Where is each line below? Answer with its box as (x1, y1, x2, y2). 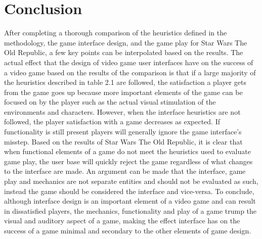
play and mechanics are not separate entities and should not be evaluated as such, (4, 176, 258, 186)
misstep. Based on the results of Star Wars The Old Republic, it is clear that (4, 136, 243, 147)
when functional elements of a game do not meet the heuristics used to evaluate (4, 146, 251, 157)
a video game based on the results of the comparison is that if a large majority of (4, 67, 256, 77)
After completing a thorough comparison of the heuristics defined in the (4, 27, 227, 38)
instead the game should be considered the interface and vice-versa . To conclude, (4, 185, 254, 196)
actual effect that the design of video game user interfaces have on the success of (4, 57, 253, 67)
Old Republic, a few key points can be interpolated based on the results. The (4, 47, 243, 58)
